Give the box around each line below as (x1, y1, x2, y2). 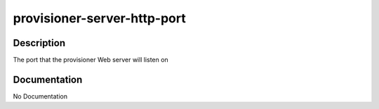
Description (13, 37, 66, 49)
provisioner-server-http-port (13, 10, 186, 26)
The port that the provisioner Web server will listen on (13, 56, 168, 64)
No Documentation (13, 92, 68, 101)
